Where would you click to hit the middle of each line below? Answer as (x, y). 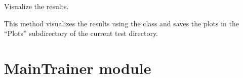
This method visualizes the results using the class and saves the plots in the (122, 23)
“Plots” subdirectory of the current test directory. (81, 33)
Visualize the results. (36, 6)
